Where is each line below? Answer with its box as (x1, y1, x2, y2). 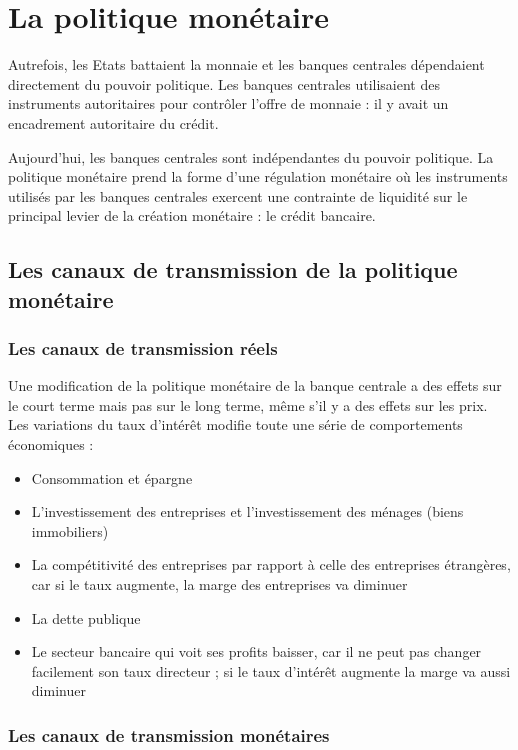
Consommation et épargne (31, 467, 193, 488)
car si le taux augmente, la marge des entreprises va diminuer (31, 574, 408, 595)
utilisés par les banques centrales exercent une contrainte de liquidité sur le (8, 185, 468, 206)
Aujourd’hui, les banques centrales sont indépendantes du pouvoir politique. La (8, 146, 494, 167)
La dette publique (31, 607, 141, 628)
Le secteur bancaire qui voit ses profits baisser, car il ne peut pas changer (31, 641, 482, 662)
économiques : (8, 434, 94, 455)
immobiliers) (31, 520, 109, 541)
